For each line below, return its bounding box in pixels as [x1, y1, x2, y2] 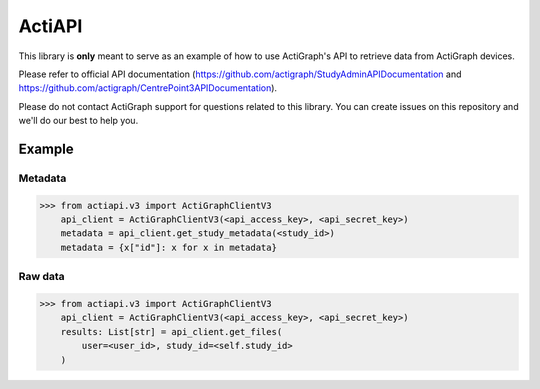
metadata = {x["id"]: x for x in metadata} [60, 241, 277, 253]
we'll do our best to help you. [18, 115, 139, 127]
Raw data [18, 270, 65, 284]
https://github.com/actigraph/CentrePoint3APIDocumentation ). [18, 82, 278, 94]
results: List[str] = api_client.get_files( [60, 326, 283, 337]
